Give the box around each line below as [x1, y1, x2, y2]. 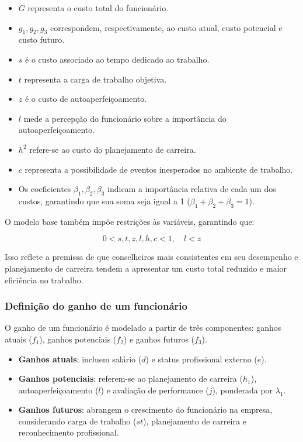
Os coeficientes [18, 183, 71, 195]
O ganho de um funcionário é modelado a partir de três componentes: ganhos [5, 321, 281, 334]
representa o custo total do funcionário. [27, 2, 169, 13]
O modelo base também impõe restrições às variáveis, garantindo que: [5, 215, 255, 227]
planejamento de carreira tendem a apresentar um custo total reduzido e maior [5, 262, 287, 274]
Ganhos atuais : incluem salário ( [18, 352, 142, 365]
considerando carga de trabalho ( [18, 414, 137, 427]
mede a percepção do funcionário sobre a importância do [23, 112, 227, 124]
